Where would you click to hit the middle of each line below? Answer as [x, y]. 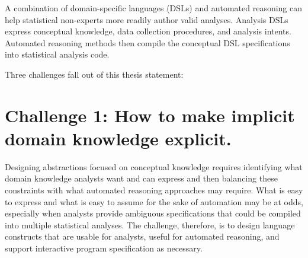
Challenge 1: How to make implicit [150, 115]
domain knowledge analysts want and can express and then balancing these [141, 178]
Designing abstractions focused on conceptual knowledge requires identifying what [154, 166]
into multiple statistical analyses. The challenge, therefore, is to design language [150, 224]
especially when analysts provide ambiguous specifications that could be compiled [153, 213]
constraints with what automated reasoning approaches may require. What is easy [154, 190]
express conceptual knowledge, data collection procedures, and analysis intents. [148, 31]
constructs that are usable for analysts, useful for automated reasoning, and [142, 236]
